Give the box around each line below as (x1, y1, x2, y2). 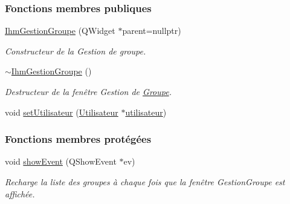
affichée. (5, 187, 35, 200)
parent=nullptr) (122, 24, 181, 37)
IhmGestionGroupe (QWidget (5, 24, 115, 37)
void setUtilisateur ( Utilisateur (5, 105, 118, 118)
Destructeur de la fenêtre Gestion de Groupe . (5, 85, 172, 97)
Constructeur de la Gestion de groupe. (5, 44, 146, 57)
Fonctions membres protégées (5, 131, 152, 146)
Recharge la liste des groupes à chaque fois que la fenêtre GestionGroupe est (5, 176, 285, 188)
